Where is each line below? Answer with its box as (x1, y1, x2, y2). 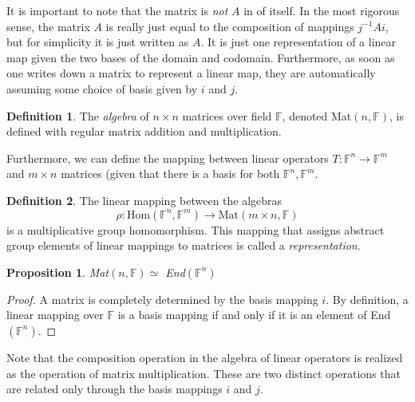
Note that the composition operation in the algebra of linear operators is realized (6, 349, 403, 365)
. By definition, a (326, 290, 409, 307)
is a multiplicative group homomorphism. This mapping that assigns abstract (6, 221, 385, 238)
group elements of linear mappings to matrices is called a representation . (6, 237, 361, 254)
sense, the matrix (6, 18, 90, 34)
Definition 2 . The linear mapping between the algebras (6, 191, 283, 208)
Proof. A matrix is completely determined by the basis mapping (6, 290, 318, 307)
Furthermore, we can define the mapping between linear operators (6, 149, 329, 166)
